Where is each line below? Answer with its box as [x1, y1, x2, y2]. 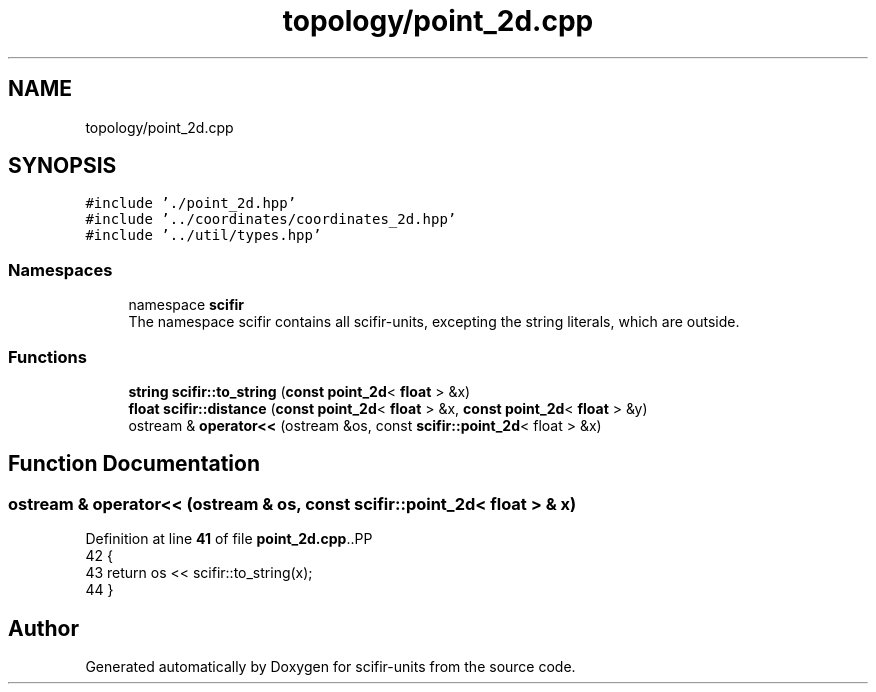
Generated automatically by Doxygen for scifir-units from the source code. [85, 658, 576, 675]
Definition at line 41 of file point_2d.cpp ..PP [85, 530, 373, 548]
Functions [8, 346, 87, 367]
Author [8, 615, 79, 641]
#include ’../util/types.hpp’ [85, 227, 322, 244]
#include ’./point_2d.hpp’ [85, 195, 297, 212]
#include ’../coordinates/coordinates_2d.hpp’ [85, 211, 457, 228]
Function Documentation [8, 451, 260, 477]
